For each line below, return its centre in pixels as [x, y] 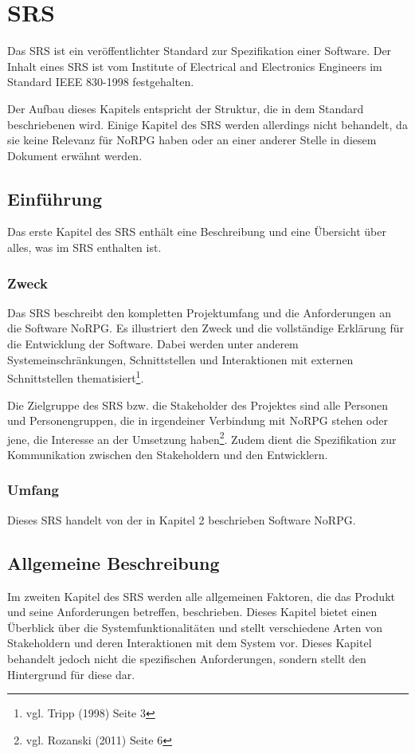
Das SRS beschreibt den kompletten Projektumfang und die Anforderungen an [200, 312]
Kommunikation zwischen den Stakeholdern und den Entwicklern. [168, 454]
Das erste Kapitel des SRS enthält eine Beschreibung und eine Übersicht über [197, 232]
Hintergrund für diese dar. [71, 674]
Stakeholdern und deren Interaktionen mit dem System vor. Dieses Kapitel [190, 643]
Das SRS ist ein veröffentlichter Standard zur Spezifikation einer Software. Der [200, 51]
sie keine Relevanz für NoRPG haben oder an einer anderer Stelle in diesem [192, 140]
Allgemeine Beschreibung [114, 562]
